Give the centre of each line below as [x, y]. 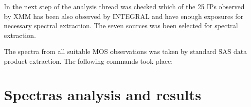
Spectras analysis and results [103, 94]
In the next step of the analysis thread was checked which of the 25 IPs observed [124, 6]
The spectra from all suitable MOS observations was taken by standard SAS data [125, 51]
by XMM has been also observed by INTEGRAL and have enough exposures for [124, 16]
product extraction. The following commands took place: [89, 61]
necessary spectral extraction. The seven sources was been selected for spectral [121, 26]
